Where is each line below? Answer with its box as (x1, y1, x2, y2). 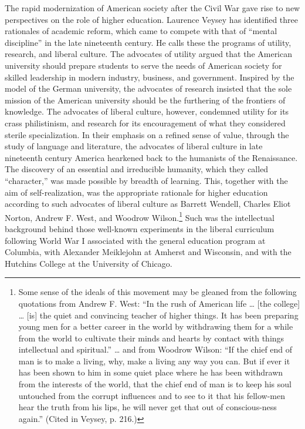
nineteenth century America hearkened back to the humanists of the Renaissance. (5, 151, 298, 163)
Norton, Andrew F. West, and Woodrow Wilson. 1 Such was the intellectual (5, 209, 274, 223)
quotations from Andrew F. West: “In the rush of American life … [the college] (18, 297, 300, 309)
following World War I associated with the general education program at (5, 234, 266, 246)
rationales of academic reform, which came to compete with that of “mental (5, 25, 277, 37)
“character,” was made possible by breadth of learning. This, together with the (5, 174, 288, 186)
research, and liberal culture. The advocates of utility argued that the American (5, 48, 293, 60)
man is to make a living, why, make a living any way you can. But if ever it (18, 354, 290, 367)
